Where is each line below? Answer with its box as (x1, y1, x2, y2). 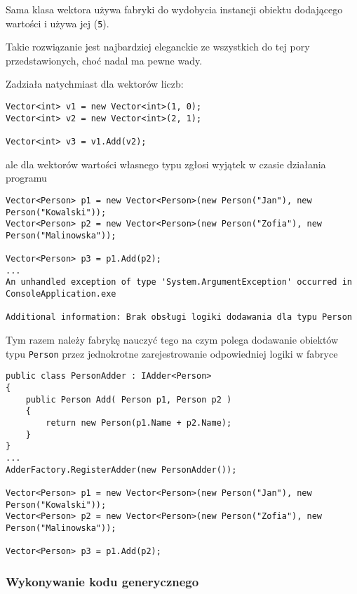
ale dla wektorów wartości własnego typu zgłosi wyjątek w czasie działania (6, 156, 326, 171)
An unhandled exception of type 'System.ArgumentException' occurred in (6, 277, 352, 288)
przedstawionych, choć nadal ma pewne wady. (6, 53, 203, 67)
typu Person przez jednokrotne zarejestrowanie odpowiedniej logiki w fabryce (6, 346, 338, 360)
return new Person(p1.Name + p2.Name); (46, 417, 232, 428)
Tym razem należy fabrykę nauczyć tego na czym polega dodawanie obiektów (6, 332, 339, 347)
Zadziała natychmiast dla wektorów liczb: (6, 76, 184, 91)
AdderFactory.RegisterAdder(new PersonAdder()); (6, 464, 237, 475)
